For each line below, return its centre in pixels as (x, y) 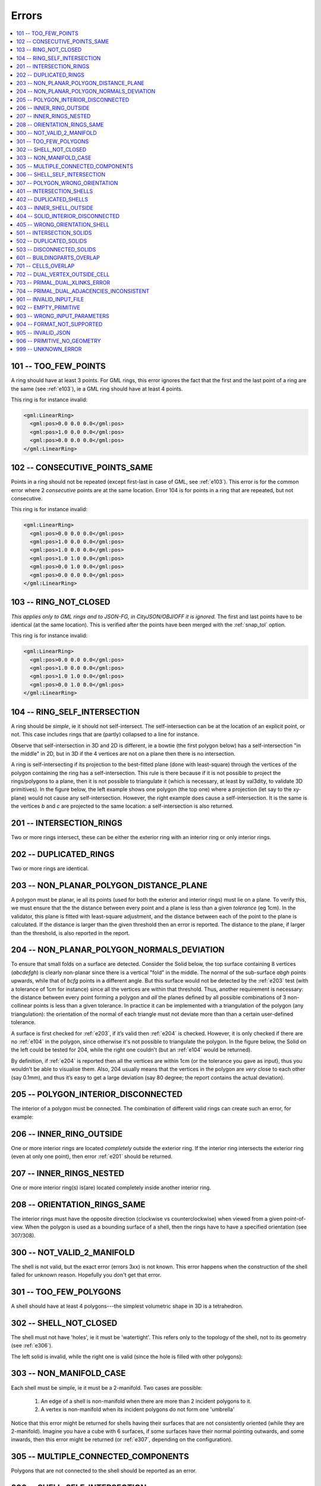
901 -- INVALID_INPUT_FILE (50, 300)
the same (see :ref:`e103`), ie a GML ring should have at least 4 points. (97, 389)
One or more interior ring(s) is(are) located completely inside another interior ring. (111, 1188)
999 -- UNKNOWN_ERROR (49, 349)
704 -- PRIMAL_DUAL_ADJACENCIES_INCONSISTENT (83, 291)
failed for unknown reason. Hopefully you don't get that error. (86, 1275)
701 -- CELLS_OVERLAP (45, 266)
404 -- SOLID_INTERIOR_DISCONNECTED (68, 216)
